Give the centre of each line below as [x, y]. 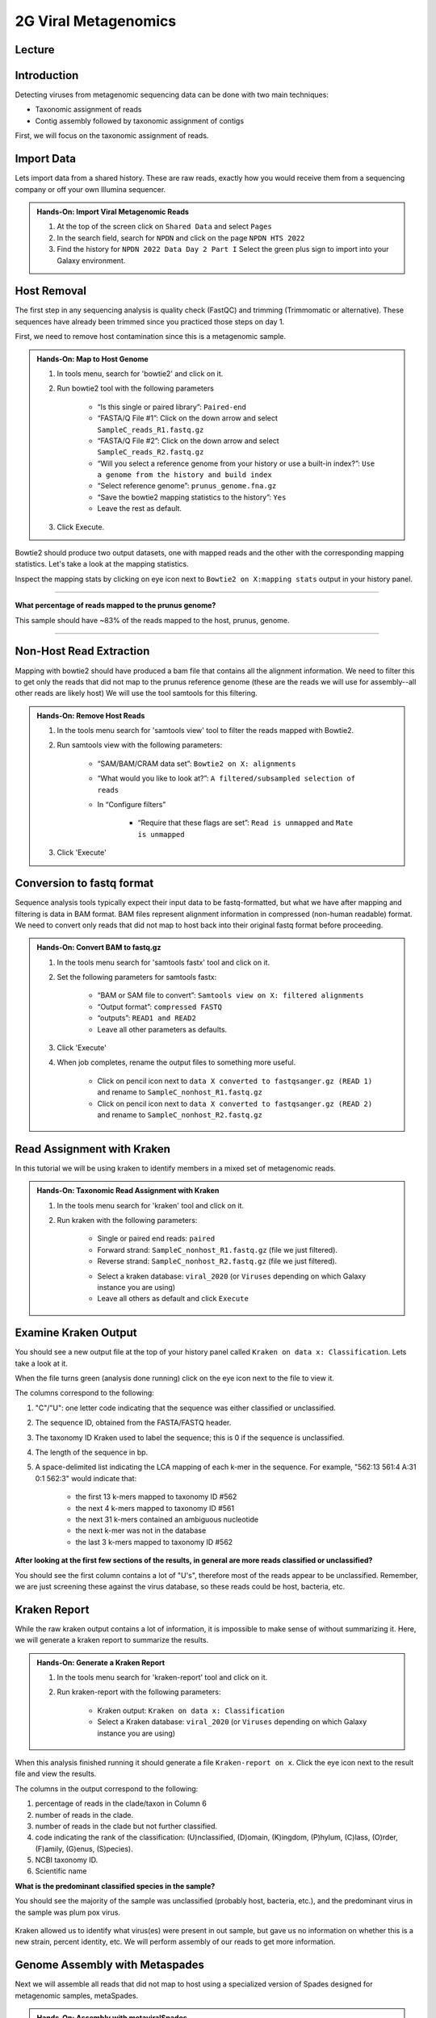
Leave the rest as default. [139, 509]
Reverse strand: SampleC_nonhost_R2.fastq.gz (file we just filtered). [217, 1261]
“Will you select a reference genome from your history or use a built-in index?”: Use [236, 463]
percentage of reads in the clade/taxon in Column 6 [121, 1803]
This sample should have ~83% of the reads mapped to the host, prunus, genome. [152, 620]
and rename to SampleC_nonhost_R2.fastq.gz [180, 1115]
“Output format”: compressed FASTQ [159, 1007]
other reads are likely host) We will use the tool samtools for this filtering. [136, 693]
